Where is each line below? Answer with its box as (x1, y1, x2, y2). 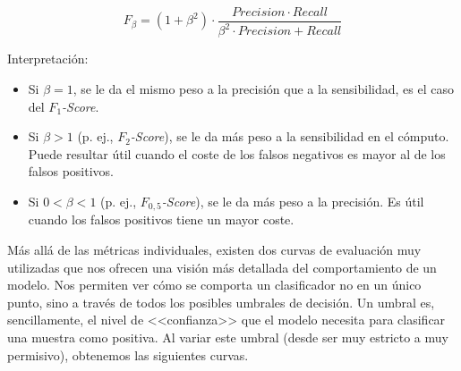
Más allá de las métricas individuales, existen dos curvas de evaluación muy (7, 240, 422, 259)
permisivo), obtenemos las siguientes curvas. (7, 345, 249, 364)
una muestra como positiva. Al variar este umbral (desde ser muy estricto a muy (7, 327, 448, 346)
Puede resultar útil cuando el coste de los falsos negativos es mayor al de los (28, 144, 446, 163)
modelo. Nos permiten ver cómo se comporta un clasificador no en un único (7, 275, 422, 294)
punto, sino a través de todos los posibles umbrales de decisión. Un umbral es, (7, 292, 435, 311)
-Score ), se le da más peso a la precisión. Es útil (161, 191, 424, 210)
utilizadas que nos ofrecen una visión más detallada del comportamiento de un (7, 257, 437, 276)
